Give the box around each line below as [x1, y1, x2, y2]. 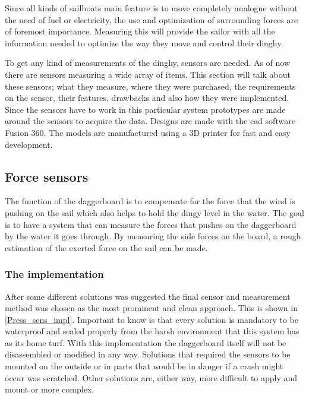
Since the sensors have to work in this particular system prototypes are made [5, 103, 286, 115]
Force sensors [5, 167, 89, 185]
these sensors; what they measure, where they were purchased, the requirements [5, 80, 296, 92]
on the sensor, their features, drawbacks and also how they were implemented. [5, 91, 289, 104]
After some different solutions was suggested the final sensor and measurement [5, 290, 291, 302]
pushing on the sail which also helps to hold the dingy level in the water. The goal [5, 206, 304, 218]
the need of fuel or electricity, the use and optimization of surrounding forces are [5, 13, 298, 26]
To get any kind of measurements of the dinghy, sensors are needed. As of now [5, 56, 291, 69]
